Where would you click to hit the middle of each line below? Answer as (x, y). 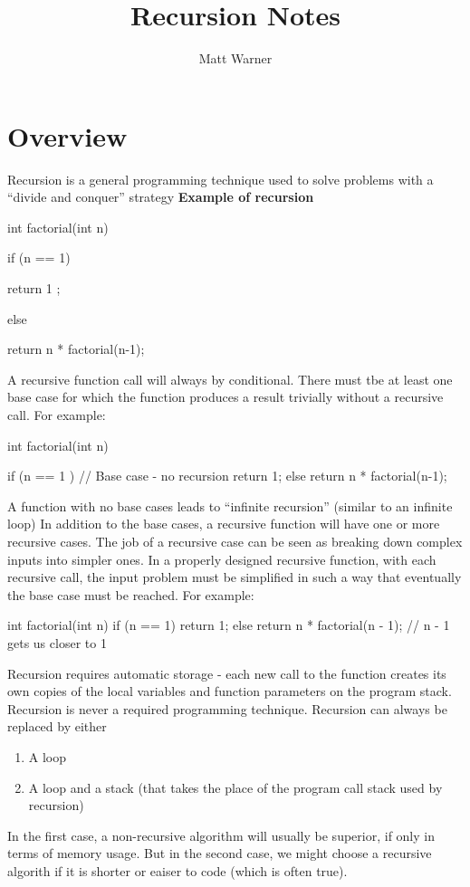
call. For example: (57, 415)
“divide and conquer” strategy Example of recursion (161, 197)
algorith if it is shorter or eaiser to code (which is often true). (177, 870)
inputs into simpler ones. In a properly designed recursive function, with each (222, 559)
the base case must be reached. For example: (131, 594)
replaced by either (57, 726)
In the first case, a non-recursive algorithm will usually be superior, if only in (221, 835)
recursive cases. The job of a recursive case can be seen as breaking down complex (235, 541)
